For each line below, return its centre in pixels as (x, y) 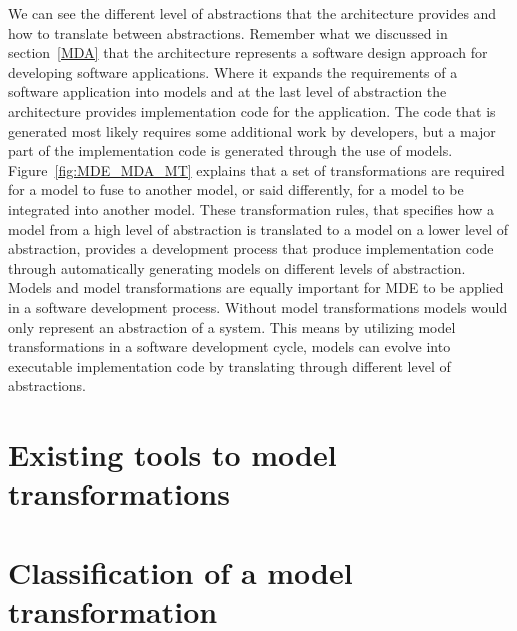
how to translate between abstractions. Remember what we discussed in (228, 32)
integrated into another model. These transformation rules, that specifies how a (251, 208)
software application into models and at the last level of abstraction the (227, 91)
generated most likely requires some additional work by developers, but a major (252, 130)
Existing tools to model (172, 454)
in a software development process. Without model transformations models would (258, 306)
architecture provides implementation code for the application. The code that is (252, 110)
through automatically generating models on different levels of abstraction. (237, 267)
